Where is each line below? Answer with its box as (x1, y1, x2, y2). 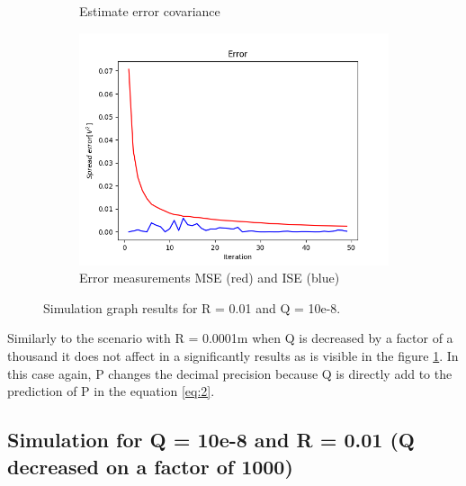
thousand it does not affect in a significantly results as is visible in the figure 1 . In (7, 346, 459, 364)
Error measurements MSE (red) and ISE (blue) (79, 268, 340, 287)
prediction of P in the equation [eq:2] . (7, 382, 215, 400)
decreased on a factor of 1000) (7, 452, 293, 480)
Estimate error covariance (79, 2, 220, 20)
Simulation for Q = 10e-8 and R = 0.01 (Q (7, 426, 415, 454)
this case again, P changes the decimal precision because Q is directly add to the (7, 364, 453, 382)
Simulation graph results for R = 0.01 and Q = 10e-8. (43, 298, 341, 317)
